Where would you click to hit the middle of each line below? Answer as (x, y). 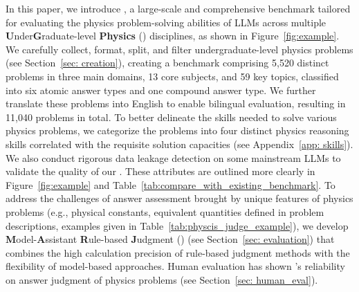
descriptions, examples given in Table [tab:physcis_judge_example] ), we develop (177, 225)
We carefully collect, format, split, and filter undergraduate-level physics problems (179, 49)
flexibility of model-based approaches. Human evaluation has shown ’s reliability (175, 266)
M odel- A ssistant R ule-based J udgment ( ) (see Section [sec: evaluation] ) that (170, 239)
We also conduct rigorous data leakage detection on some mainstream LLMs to (173, 157)
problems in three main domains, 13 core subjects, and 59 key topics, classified (172, 76)
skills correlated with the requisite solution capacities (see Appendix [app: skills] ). (179, 144)
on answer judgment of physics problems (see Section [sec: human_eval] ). (162, 279)
